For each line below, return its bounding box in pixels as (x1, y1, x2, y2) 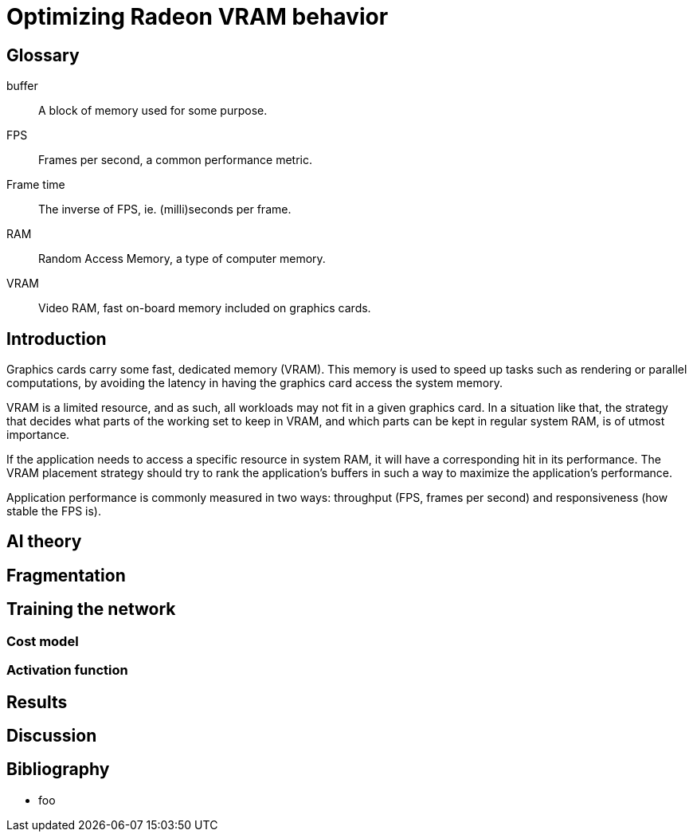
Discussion (6, 725, 97, 746)
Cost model (6, 632, 79, 649)
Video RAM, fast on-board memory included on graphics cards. (38, 301, 371, 315)
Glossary (6, 45, 80, 65)
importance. (6, 428, 70, 442)
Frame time (6, 178, 65, 192)
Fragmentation (6, 565, 126, 585)
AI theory (6, 531, 82, 552)
